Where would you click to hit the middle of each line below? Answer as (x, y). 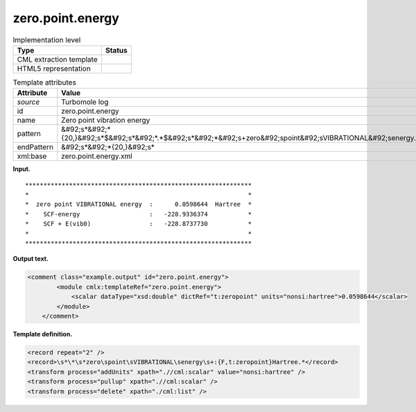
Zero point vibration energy (106, 120)
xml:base (32, 156)
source (28, 102)
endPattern (35, 147)
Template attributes (44, 83)
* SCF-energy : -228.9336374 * (139, 214)
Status (116, 50)
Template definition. (43, 334)
